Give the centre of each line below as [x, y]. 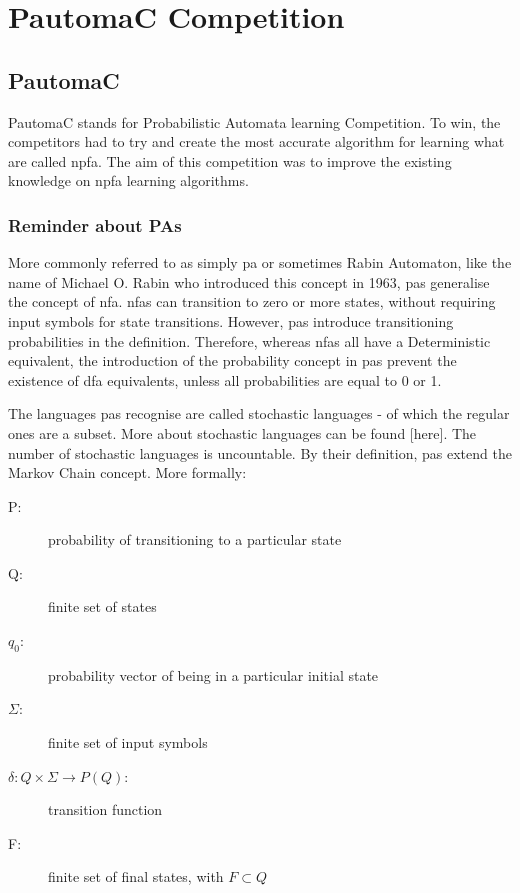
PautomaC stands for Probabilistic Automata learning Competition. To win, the [254, 121]
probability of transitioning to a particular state [195, 539]
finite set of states [102, 606]
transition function [105, 809]
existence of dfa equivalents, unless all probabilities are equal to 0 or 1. [225, 379]
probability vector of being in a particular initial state [213, 674]
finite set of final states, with [136, 876]
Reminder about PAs [95, 224]
